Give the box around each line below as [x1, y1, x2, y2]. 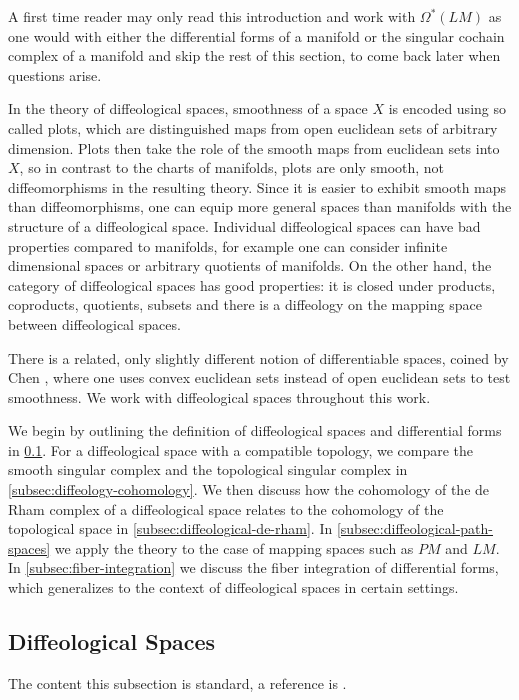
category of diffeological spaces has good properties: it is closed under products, [8, 274, 496, 295]
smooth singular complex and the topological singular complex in [8, 459, 408, 480]
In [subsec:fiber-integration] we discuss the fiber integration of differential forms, [8, 557, 499, 578]
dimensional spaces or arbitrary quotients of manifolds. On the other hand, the [8, 255, 492, 276]
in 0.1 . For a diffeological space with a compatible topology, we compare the [8, 439, 474, 460]
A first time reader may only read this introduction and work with [8, 6, 416, 26]
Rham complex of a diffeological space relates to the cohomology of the [8, 498, 444, 519]
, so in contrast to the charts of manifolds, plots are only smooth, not [19, 157, 445, 178]
